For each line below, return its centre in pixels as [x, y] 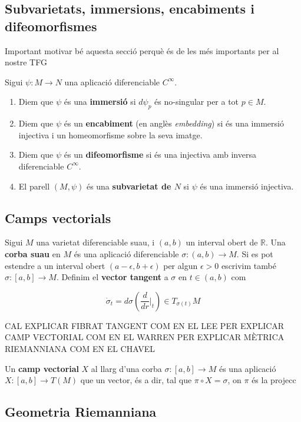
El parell [34, 186]
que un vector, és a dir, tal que [136, 380]
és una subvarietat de [129, 186]
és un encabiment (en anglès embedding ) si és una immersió [174, 123]
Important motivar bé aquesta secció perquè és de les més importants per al [142, 50]
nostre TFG [26, 62]
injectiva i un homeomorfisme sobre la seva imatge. [110, 134]
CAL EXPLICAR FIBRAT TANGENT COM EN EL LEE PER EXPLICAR [145, 325]
